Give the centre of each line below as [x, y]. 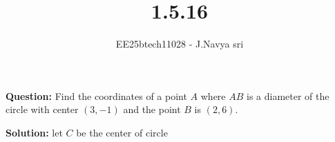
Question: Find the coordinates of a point [96, 95]
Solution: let [34, 132]
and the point [152, 109]
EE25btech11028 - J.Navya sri [180, 44]
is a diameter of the [288, 95]
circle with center [42, 109]
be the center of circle [122, 132]
